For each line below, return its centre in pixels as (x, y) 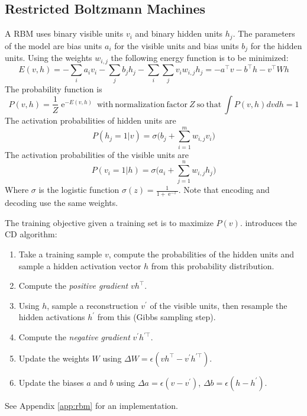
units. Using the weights (49, 58)
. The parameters (264, 33)
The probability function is (54, 89)
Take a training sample (60, 254)
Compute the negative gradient (74, 337)
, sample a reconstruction (93, 305)
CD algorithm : (31, 234)
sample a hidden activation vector (80, 265)
